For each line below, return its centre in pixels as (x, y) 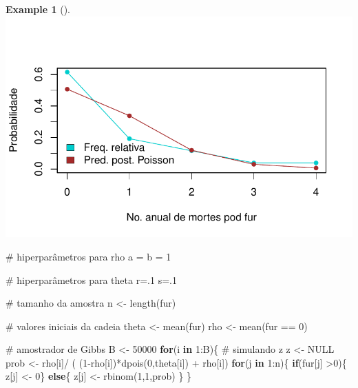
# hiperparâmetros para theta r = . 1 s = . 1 (91, 279)
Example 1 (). (38, 9)
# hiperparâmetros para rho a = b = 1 (88, 256)
